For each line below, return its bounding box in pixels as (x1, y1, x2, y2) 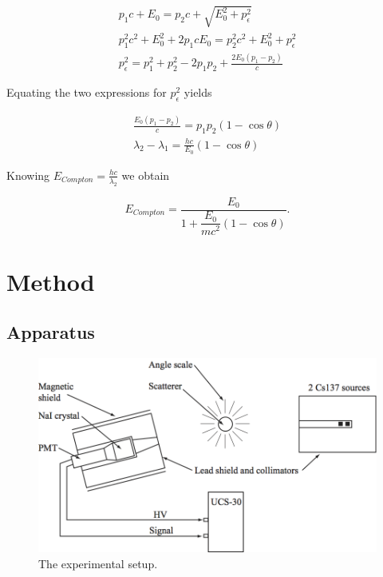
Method (6, 265, 95, 297)
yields (184, 84, 212, 101)
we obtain (121, 166, 170, 183)
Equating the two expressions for (6, 84, 167, 101)
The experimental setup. (38, 555, 158, 571)
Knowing (6, 166, 50, 183)
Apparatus (6, 320, 95, 344)
